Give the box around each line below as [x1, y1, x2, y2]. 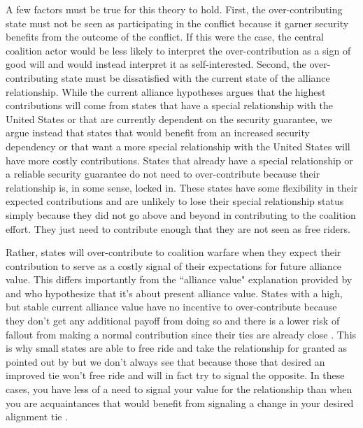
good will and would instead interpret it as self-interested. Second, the [6, 57, 306, 71]
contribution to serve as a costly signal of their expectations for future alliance [6, 258, 342, 273]
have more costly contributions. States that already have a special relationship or [6, 152, 353, 167]
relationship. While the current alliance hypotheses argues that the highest [6, 84, 326, 99]
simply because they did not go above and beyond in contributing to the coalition [6, 207, 356, 222]
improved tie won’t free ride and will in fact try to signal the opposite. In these [6, 368, 345, 383]
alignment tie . [6, 409, 69, 424]
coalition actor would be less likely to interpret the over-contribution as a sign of [6, 43, 351, 57]
